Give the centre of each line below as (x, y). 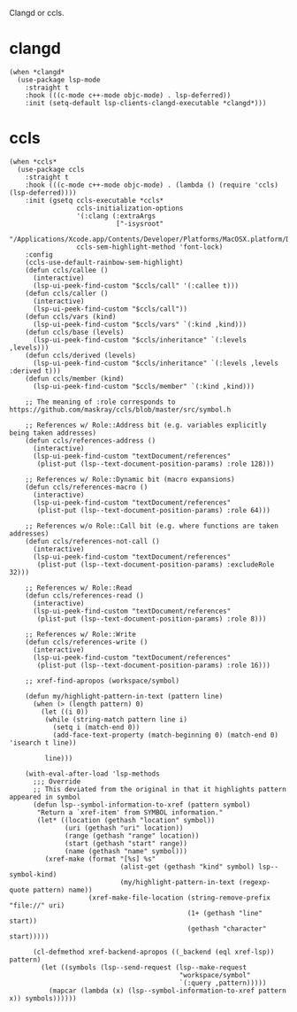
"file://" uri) (37, 905)
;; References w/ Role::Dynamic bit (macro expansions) (130, 479)
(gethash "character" (227, 929)
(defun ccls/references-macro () (87, 487)
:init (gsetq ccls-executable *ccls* (95, 200)
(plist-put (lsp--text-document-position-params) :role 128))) (156, 464)
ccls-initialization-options (130, 208)
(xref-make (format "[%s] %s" (100, 859)
